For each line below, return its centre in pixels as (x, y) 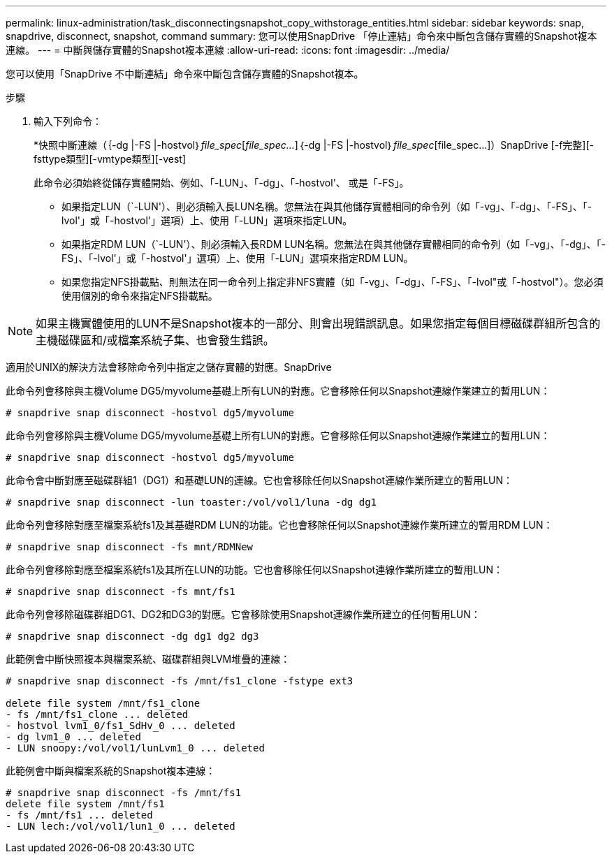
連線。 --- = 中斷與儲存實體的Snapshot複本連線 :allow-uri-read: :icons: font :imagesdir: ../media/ (228, 50)
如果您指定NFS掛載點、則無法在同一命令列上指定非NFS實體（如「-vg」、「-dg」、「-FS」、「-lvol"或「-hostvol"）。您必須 (333, 282)
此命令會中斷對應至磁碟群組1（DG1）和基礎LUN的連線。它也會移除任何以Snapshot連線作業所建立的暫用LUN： (260, 480)
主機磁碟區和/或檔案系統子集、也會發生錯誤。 (155, 340)
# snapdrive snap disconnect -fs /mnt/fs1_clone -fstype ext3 (180, 681)
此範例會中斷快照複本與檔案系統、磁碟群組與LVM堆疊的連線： (148, 659)
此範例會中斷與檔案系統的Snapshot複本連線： (111, 771)
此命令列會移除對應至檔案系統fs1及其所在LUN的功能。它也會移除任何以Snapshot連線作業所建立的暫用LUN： (255, 570)
